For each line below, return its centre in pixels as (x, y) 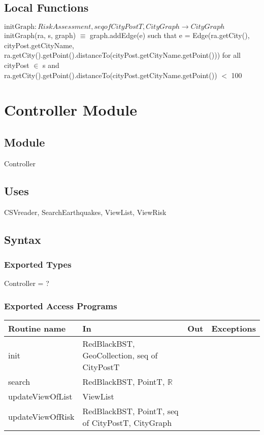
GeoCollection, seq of (120, 355)
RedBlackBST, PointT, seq (130, 411)
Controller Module (71, 110)
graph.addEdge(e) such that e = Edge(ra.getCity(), (170, 35)
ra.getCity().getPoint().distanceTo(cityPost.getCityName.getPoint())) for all (122, 55)
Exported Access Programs (61, 305)
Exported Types (38, 264)
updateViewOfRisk (41, 417)
